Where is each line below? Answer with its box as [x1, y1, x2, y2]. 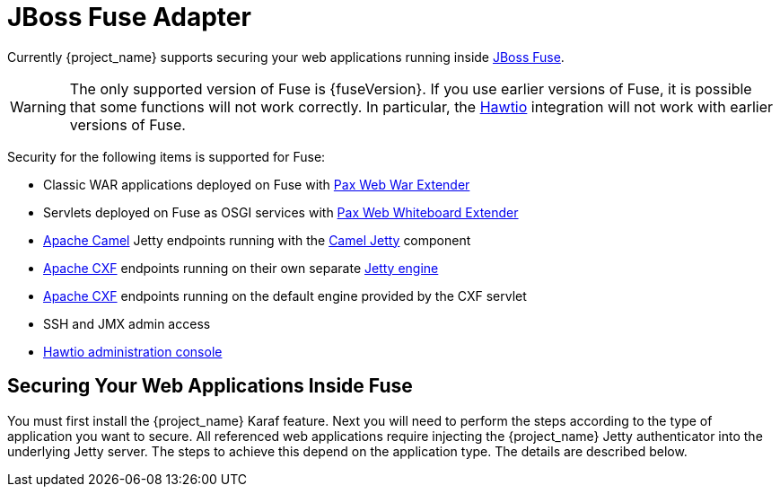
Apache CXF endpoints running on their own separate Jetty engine [43, 260, 439, 276]
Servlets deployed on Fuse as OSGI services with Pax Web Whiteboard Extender [43, 204, 519, 220]
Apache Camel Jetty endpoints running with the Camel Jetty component [43, 232, 471, 248]
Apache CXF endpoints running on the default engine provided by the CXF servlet [43, 287, 527, 304]
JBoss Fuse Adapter [7, 2, 251, 32]
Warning [10, 97, 66, 116]
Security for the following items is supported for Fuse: [7, 148, 326, 164]
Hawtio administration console [43, 343, 223, 359]
